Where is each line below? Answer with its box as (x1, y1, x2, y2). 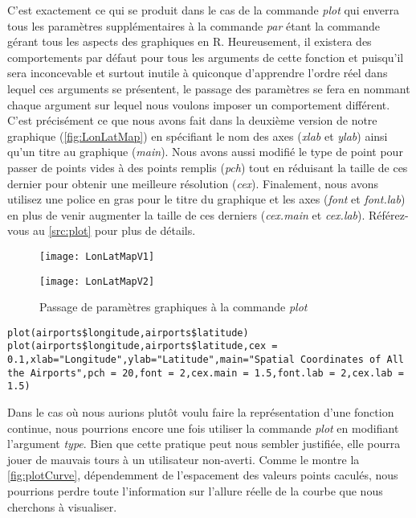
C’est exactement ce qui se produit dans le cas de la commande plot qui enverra (7, 2, 400, 18)
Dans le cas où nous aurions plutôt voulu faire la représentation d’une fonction (7, 404, 394, 421)
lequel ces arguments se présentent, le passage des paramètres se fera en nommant (7, 80, 410, 97)
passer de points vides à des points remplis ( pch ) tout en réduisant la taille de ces (7, 158, 408, 175)
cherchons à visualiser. (7, 498, 117, 515)
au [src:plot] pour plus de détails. (32, 222, 196, 239)
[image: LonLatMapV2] (39, 275, 155, 287)
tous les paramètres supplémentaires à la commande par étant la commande (7, 17, 381, 34)
